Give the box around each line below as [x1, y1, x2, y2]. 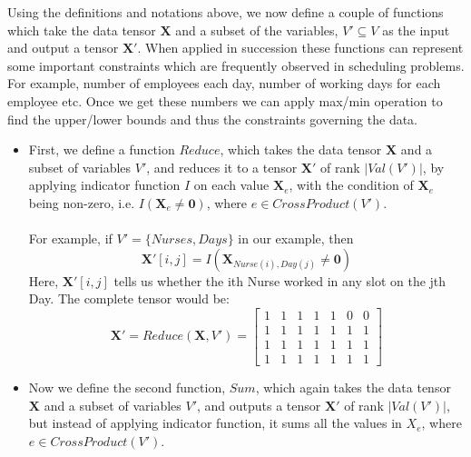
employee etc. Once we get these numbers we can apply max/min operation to [7, 91, 443, 110]
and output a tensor [7, 38, 119, 57]
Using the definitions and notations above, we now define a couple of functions [7, 3, 444, 21]
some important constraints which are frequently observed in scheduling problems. [7, 55, 465, 75]
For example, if [28, 229, 113, 248]
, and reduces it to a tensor [146, 157, 298, 176]
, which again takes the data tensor [255, 378, 451, 397]
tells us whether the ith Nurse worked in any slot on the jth [113, 271, 446, 290]
